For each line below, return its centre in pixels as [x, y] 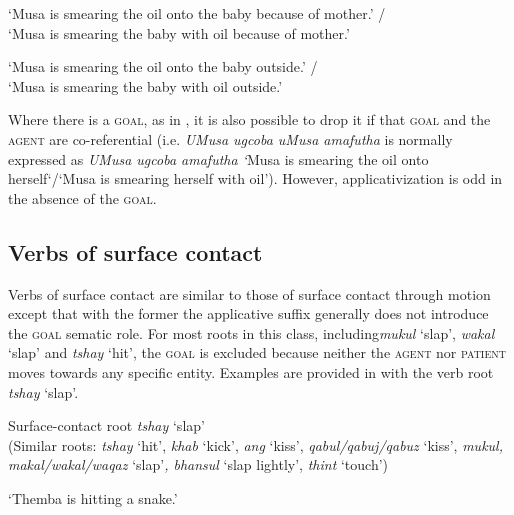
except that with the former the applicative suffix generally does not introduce [248, 313]
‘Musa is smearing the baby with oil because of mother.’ [179, 32]
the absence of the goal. [82, 197]
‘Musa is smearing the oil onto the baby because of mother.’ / [197, 13]
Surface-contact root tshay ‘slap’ [106, 425]
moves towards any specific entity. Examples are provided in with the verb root [251, 371]
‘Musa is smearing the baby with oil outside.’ [145, 85]
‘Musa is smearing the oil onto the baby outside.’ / [163, 66]
